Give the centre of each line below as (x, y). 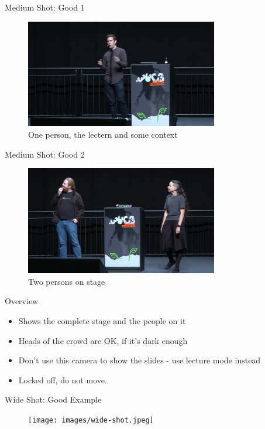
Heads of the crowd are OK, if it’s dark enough (103, 340)
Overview (22, 301)
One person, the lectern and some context (103, 135)
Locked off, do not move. (63, 379)
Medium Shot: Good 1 (45, 7)
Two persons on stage (67, 281)
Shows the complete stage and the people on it (102, 320)
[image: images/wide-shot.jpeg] (91, 420)
